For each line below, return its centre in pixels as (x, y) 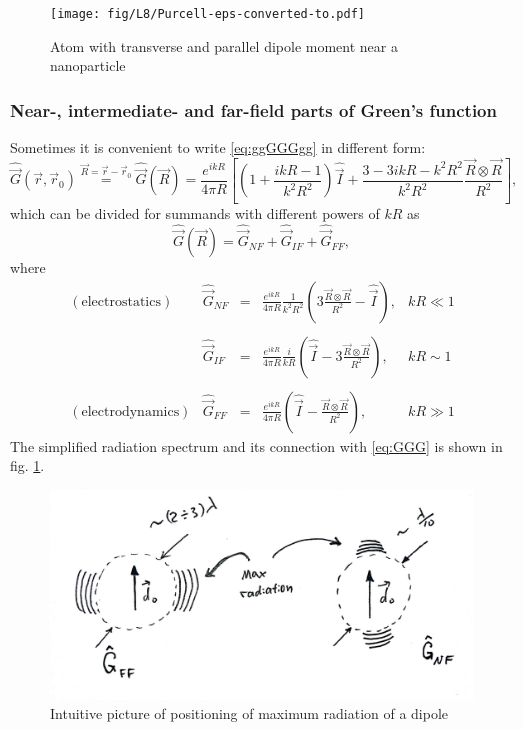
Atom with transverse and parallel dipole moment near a (224, 45)
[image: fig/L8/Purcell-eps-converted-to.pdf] (207, 14)
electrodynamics (130, 411)
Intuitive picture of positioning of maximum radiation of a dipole (249, 713)
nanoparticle (88, 65)
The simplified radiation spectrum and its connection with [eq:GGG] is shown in (256, 445)
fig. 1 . (27, 465)
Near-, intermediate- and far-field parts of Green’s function (253, 109)
